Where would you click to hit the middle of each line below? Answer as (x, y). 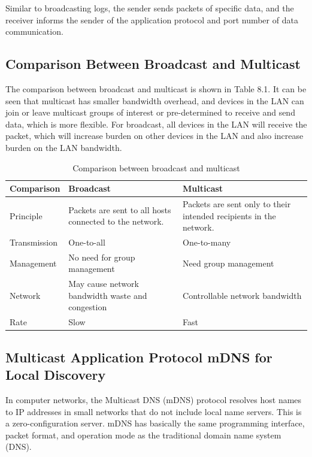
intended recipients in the (229, 215)
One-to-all (87, 242)
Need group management (228, 263)
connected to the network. (116, 221)
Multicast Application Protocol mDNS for (139, 357)
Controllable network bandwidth (242, 295)
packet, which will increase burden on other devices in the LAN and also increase (155, 136)
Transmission (34, 242)
